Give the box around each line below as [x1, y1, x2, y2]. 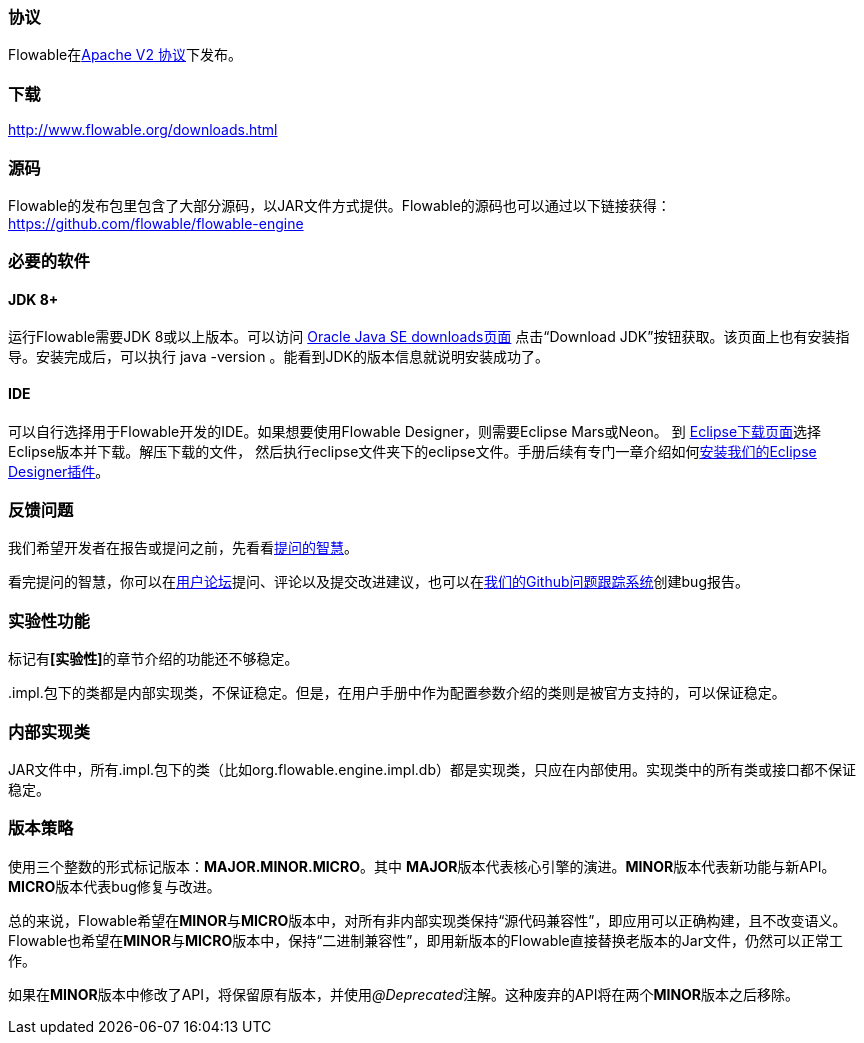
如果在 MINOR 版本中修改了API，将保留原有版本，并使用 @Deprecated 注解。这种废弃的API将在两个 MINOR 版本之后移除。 [8, 985, 800, 1003]
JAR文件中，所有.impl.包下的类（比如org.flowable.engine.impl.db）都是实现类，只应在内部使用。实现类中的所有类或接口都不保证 [8, 760, 856, 778]
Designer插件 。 [8, 462, 110, 480]
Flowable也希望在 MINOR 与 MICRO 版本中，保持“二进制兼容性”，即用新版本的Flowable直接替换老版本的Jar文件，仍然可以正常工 [8, 931, 843, 949]
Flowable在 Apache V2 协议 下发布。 [8, 46, 242, 64]
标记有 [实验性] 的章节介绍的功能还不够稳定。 [8, 650, 299, 668]
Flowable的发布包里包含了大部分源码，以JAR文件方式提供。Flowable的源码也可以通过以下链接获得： [8, 196, 671, 214]
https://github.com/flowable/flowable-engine [8, 214, 304, 232]
